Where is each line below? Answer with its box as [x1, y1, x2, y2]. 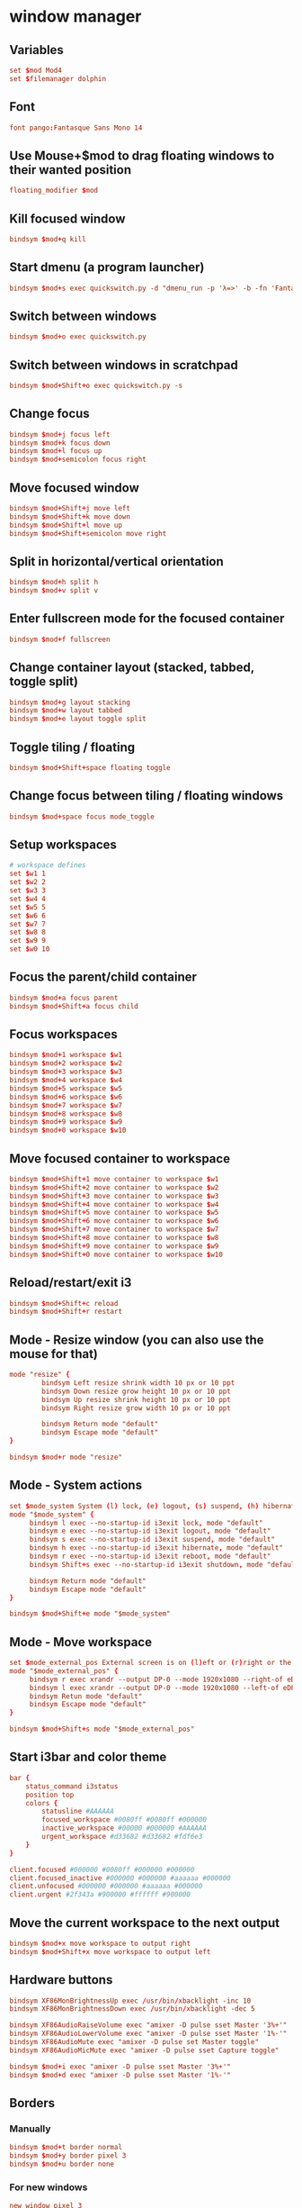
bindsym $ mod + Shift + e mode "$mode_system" [9, 1609, 171, 1618]
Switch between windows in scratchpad [9, 357, 238, 373]
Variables [9, 42, 65, 58]
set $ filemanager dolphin [9, 74, 106, 83]
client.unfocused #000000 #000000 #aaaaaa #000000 [9, 1882, 203, 1891]
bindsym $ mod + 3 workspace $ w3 [9, 1067, 123, 1077]
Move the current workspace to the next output [9, 1915, 280, 1931]
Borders [9, 2095, 56, 2111]
